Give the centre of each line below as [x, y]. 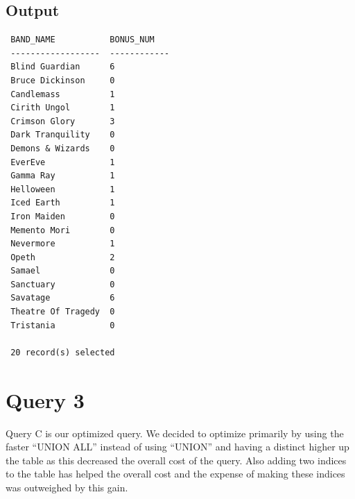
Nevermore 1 [63, 244]
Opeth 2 [63, 257]
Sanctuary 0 [63, 284]
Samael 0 [63, 271]
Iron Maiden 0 [63, 216]
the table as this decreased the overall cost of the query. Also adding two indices [176, 460]
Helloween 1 [63, 189]
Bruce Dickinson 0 [63, 80]
